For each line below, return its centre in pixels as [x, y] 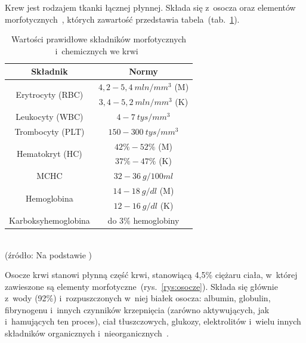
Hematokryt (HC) [50, 154]
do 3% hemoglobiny [143, 220]
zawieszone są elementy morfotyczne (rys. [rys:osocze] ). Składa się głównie [141, 286]
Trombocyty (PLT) [50, 131]
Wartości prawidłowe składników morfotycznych [99, 39]
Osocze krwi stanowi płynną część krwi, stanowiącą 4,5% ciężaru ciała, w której [151, 275]
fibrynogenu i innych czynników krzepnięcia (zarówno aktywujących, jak [137, 309]
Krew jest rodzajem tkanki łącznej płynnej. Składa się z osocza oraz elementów [150, 7]
